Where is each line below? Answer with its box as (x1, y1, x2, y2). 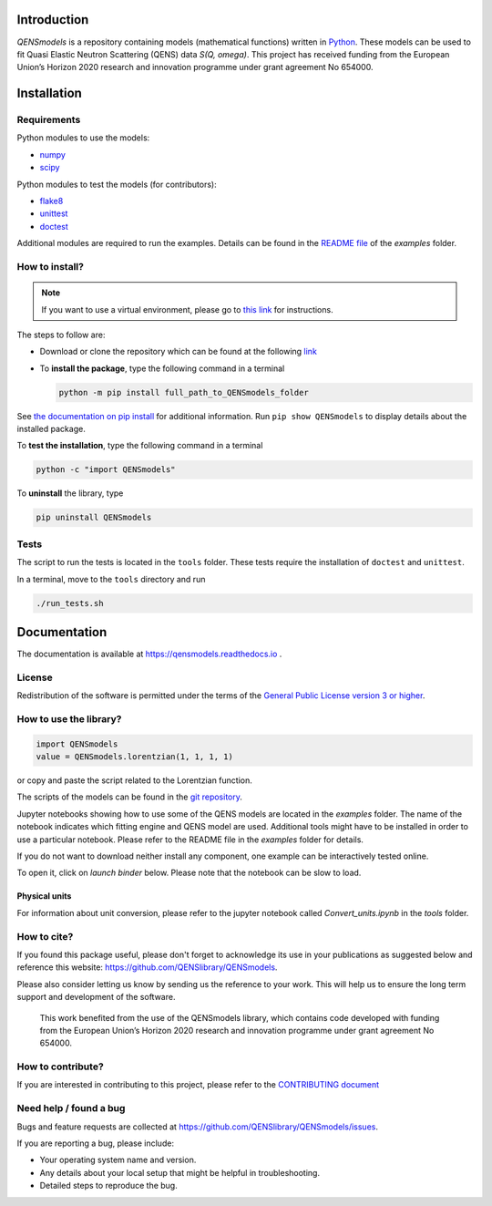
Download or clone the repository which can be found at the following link (39, 346, 318, 357)
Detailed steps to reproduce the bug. (39, 1180, 178, 1191)
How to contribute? (16, 1060, 104, 1073)
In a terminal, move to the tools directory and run (16, 573, 206, 584)
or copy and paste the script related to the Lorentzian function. (16, 775, 252, 786)
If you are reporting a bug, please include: (16, 1138, 175, 1149)
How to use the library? (16, 712, 122, 725)
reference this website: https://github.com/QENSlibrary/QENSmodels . (16, 962, 278, 973)
